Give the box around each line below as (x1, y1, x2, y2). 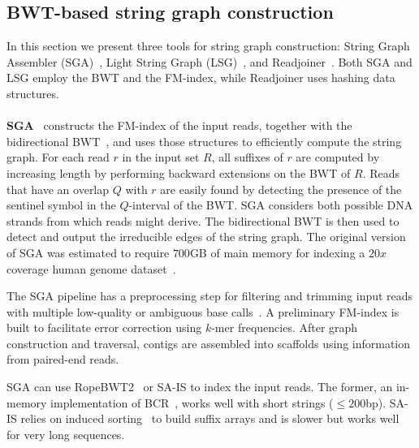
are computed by (296, 149, 380, 166)
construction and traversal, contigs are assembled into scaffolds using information (6, 334, 411, 351)
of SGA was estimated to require (6, 243, 170, 261)
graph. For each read (6, 149, 110, 166)
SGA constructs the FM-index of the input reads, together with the (6, 117, 352, 134)
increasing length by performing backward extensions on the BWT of (6, 164, 351, 181)
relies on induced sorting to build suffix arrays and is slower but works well (20, 410, 400, 427)
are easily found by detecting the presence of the (160, 180, 402, 197)
